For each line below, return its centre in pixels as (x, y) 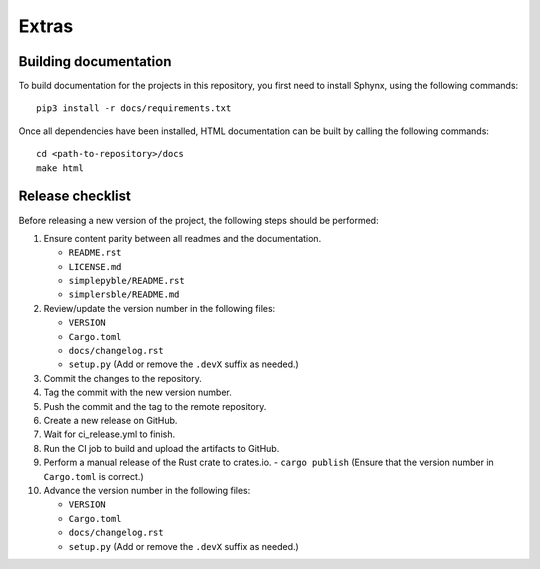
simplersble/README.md (124, 294)
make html (60, 168)
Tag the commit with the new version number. (137, 392)
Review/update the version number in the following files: (159, 308)
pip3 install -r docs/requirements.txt (134, 108)
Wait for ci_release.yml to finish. (109, 434)
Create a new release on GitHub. (110, 420)
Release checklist (75, 196)
